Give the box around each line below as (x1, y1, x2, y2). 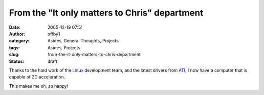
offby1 (47, 31, 61, 37)
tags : (9, 44, 20, 51)
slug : (9, 52, 20, 57)
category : (9, 38, 30, 44)
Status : (9, 58, 24, 64)
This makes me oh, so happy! (9, 83, 68, 89)
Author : (9, 31, 25, 37)
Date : (9, 24, 21, 30)
